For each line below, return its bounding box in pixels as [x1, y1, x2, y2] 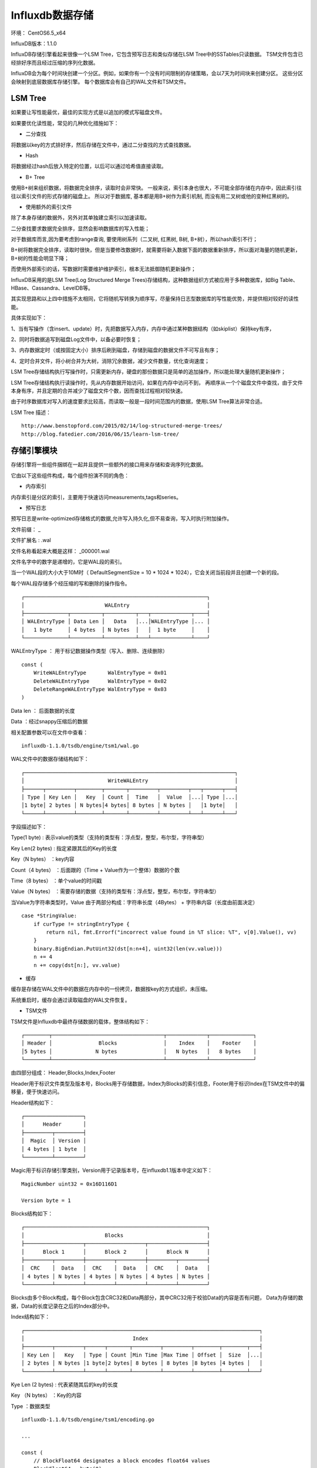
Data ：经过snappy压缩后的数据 [11, 718, 88, 725]
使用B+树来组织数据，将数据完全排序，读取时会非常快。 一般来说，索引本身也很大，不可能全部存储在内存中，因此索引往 [11, 184, 302, 191]
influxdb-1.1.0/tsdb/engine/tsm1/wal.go [21, 742, 139, 749]
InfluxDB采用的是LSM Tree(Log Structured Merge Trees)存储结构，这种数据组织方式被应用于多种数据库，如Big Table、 [11, 276, 299, 283]
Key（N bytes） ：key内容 [11, 856, 75, 863]
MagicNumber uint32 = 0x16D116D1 [21, 1180, 117, 1187]
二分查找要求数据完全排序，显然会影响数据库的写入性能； [11, 225, 150, 232]
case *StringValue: [21, 913, 77, 919]
